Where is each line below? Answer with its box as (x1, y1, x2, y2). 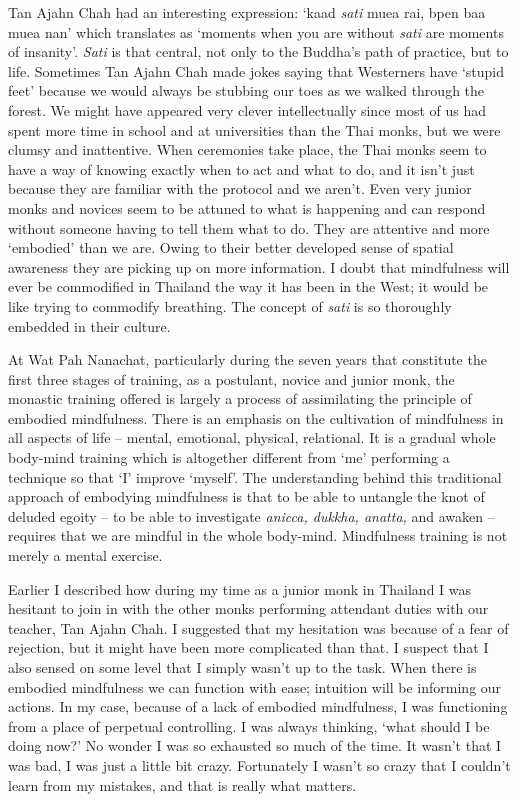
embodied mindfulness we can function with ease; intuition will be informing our (8, 676, 502, 697)
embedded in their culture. (8, 315, 171, 336)
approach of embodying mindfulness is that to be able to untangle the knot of (8, 486, 485, 507)
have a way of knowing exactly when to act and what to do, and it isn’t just (8, 158, 475, 179)
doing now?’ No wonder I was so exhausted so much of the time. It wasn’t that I (8, 735, 502, 756)
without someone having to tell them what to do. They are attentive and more (8, 217, 490, 238)
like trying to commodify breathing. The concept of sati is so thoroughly (8, 295, 452, 316)
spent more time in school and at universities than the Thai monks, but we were (8, 119, 501, 140)
